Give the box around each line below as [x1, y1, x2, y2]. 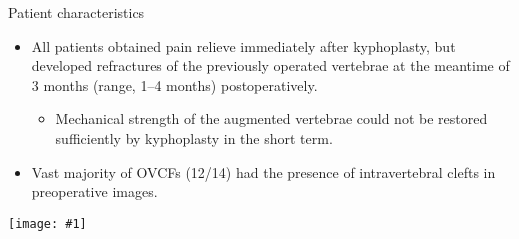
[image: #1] [8, 216, 87, 231]
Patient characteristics [8, 2, 145, 22]
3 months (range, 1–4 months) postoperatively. [31, 74, 318, 95]
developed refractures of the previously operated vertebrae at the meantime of [31, 55, 510, 76]
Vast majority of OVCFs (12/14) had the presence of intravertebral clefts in [31, 161, 496, 182]
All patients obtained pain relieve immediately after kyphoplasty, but [31, 35, 456, 56]
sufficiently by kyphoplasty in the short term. [55, 127, 333, 148]
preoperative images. [31, 181, 158, 202]
